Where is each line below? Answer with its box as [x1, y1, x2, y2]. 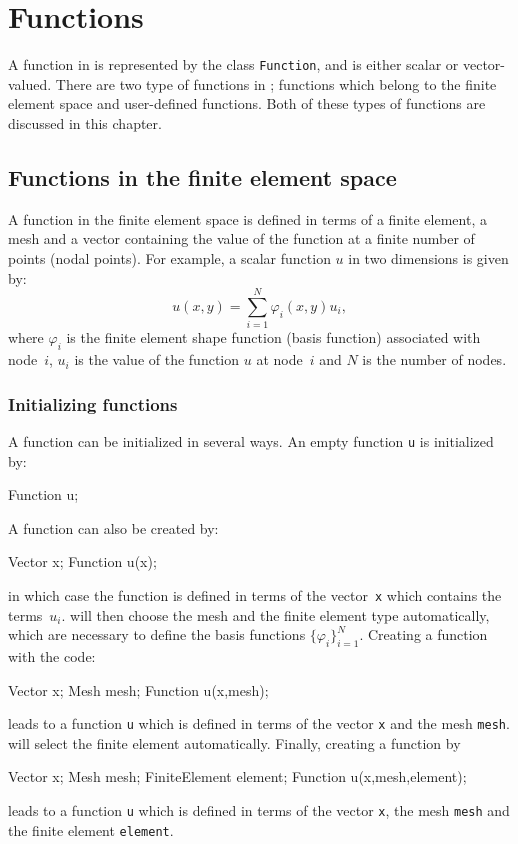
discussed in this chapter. [8, 112, 162, 133]
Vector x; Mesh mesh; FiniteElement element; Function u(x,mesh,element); [8, 766, 467, 787]
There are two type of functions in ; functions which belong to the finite [55, 73, 497, 94]
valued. [8, 73, 52, 94]
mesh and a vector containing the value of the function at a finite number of [8, 228, 475, 249]
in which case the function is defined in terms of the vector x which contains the [8, 584, 502, 605]
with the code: [8, 645, 96, 666]
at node [256, 349, 303, 370]
